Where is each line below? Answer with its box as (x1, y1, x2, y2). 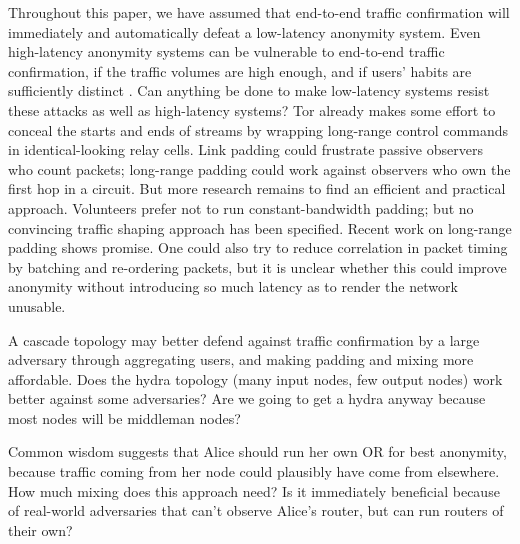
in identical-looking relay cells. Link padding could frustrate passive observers (8, 139, 483, 160)
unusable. (8, 295, 66, 316)
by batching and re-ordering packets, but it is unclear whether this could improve (8, 256, 507, 277)
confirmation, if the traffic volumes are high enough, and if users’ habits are (8, 60, 472, 81)
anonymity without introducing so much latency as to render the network (8, 276, 458, 297)
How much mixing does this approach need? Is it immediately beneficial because (8, 480, 500, 501)
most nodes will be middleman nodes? (8, 407, 241, 428)
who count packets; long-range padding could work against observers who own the (8, 158, 511, 179)
